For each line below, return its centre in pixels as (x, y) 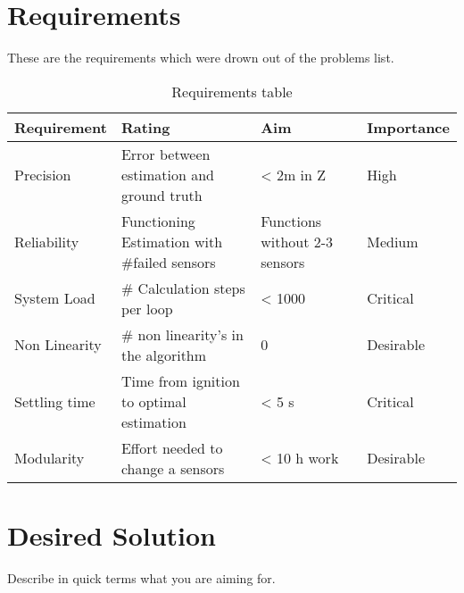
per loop (147, 308)
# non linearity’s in (182, 334)
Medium (393, 241)
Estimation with (172, 241)
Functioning (158, 221)
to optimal (153, 401)
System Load (55, 298)
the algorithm (164, 355)
